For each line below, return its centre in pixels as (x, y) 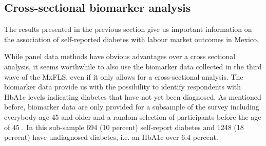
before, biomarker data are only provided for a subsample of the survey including (132, 107)
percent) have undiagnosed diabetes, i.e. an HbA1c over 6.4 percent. (111, 137)
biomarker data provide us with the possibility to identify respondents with (123, 87)
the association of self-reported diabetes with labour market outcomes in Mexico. (131, 39)
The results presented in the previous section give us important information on (128, 29)
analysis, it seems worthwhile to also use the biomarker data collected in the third (133, 66)
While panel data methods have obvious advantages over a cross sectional (120, 56)
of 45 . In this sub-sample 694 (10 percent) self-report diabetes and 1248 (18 (124, 127)
